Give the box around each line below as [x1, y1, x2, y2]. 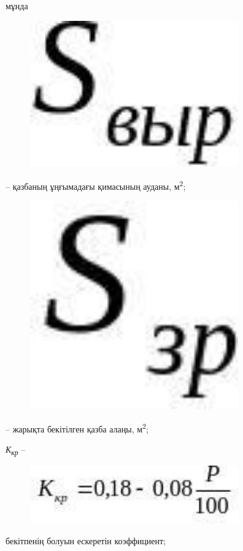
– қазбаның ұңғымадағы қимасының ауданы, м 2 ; [6, 178, 186, 192]
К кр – [6, 442, 26, 457]
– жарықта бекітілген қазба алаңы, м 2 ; [6, 420, 148, 435]
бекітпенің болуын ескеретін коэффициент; [6, 534, 166, 547]
